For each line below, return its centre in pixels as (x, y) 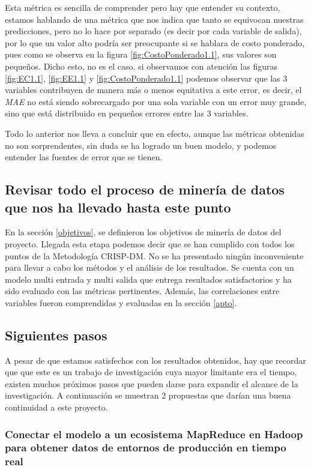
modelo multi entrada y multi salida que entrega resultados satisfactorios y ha (148, 279)
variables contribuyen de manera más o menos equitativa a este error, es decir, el (153, 90)
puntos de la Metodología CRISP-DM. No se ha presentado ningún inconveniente (154, 255)
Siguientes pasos (56, 335)
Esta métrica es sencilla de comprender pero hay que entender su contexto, (143, 7)
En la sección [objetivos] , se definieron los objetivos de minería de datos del (143, 232)
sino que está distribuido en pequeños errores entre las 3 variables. (127, 113)
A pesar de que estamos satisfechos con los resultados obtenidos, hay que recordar (155, 360)
